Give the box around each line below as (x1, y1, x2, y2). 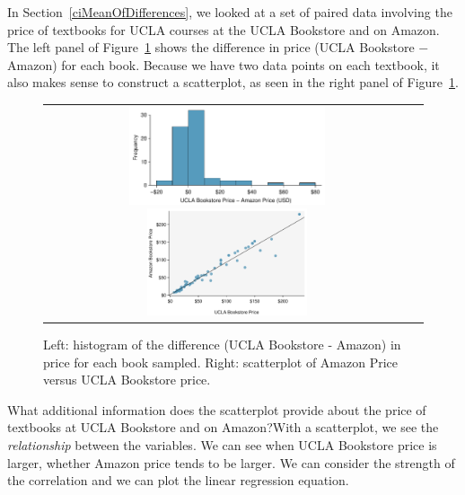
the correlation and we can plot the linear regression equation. (7, 471, 349, 490)
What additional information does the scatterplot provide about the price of (7, 400, 426, 419)
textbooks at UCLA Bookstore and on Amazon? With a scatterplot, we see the (7, 418, 439, 437)
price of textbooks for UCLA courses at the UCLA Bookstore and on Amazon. (7, 20, 440, 39)
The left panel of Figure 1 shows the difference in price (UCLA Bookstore (7, 38, 415, 57)
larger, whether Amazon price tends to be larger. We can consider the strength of (7, 453, 455, 472)
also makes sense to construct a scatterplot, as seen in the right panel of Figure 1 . (7, 73, 459, 92)
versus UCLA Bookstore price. (43, 370, 211, 389)
